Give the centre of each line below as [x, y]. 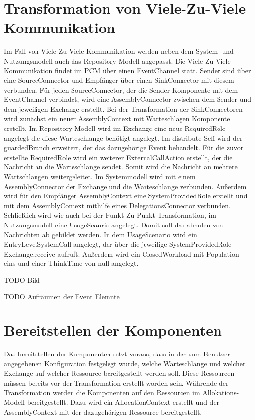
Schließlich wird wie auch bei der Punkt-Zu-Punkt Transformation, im [110, 215]
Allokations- [221, 392]
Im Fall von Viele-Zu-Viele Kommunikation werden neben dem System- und [119, 51]
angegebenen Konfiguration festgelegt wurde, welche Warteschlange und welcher [125, 363]
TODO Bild [22, 279]
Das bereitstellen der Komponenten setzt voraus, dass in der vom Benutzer [117, 354]
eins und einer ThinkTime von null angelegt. [71, 263]
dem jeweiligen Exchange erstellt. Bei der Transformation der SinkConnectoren [123, 109]
